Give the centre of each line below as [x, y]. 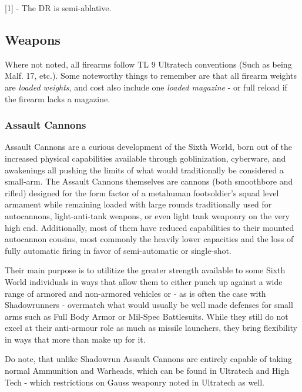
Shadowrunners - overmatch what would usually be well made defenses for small [149, 305]
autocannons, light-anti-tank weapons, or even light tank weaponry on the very [147, 215]
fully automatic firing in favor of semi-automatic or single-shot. [118, 250]
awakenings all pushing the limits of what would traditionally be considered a [144, 170]
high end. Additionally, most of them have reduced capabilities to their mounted [150, 227]
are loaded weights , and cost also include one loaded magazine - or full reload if [146, 87]
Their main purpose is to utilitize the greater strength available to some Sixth [145, 270]
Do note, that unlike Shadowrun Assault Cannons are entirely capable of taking [148, 359]
